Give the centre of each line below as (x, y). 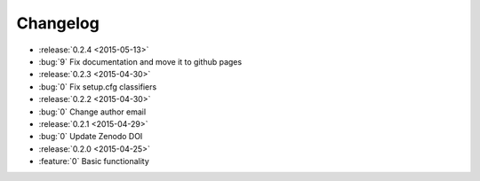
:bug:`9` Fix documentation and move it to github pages (140, 61)
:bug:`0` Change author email (92, 112)
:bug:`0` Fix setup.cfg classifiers (98, 87)
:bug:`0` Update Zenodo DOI (91, 137)
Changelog (58, 23)
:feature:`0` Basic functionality (94, 161)
